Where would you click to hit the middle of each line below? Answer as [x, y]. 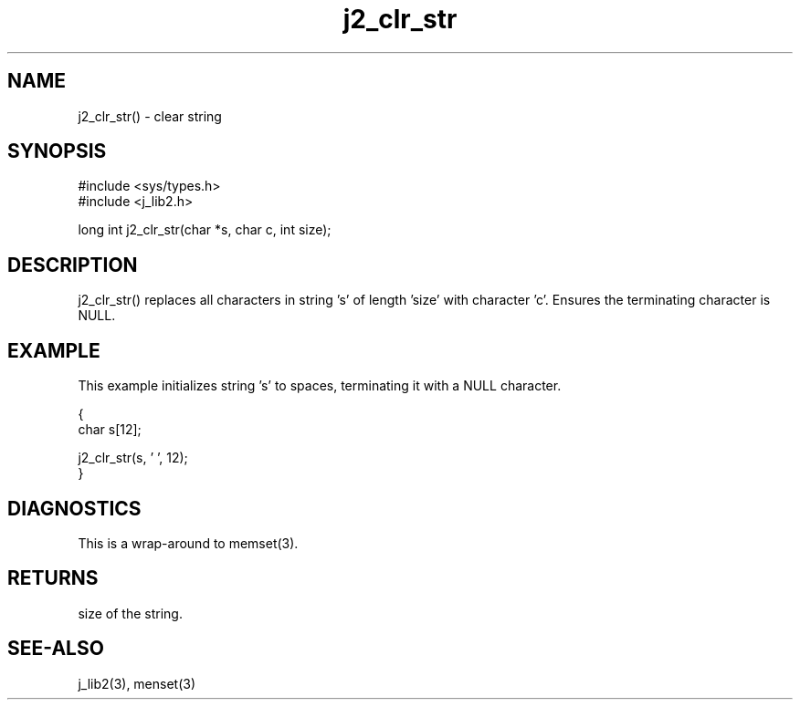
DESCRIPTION [73, 265]
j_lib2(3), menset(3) [137, 683]
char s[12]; [110, 430]
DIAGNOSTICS [74, 508]
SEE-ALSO [56, 649]
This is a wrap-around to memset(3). [188, 543]
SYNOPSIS [57, 151]
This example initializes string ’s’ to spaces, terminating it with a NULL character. [320, 386]
